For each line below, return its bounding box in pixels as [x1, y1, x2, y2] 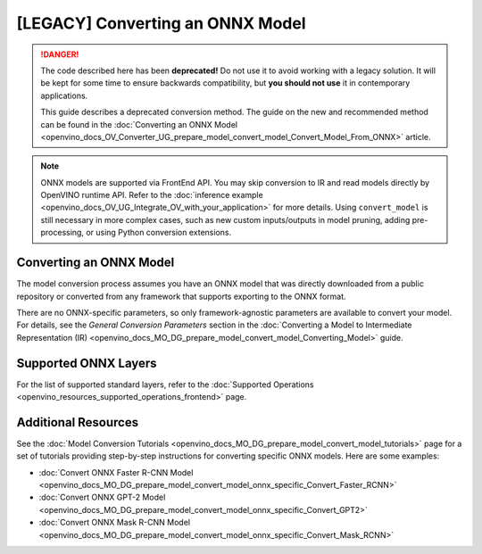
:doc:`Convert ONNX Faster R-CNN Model [38, 467, 194, 477]
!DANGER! [40, 49, 79, 60]
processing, [40, 227, 85, 238]
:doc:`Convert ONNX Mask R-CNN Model [38, 517, 191, 528]
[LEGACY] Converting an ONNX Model [16, 13, 307, 33]
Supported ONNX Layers [16, 355, 157, 370]
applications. [40, 90, 88, 101]
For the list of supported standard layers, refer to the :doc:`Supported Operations [16, 379, 314, 390]
